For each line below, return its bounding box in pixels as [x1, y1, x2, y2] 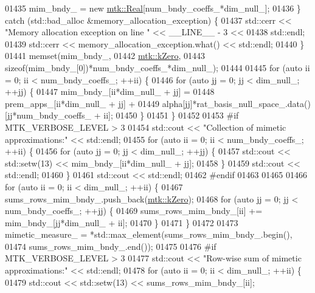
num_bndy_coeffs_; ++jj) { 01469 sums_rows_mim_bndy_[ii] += [5, 204, 263, 217]
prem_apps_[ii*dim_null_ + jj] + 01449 [5, 97, 160, 109]
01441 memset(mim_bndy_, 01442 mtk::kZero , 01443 [5, 49, 206, 62]
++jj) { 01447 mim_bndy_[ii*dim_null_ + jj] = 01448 [5, 85, 215, 98]
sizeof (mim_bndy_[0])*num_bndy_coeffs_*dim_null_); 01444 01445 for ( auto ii [5, 61, 310, 74]
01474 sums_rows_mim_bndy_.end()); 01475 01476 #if [5, 240, 216, 252]
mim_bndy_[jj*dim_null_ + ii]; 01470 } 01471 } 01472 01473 [5, 216, 238, 229]
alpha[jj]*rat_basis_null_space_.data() [162, 97, 311, 109]
